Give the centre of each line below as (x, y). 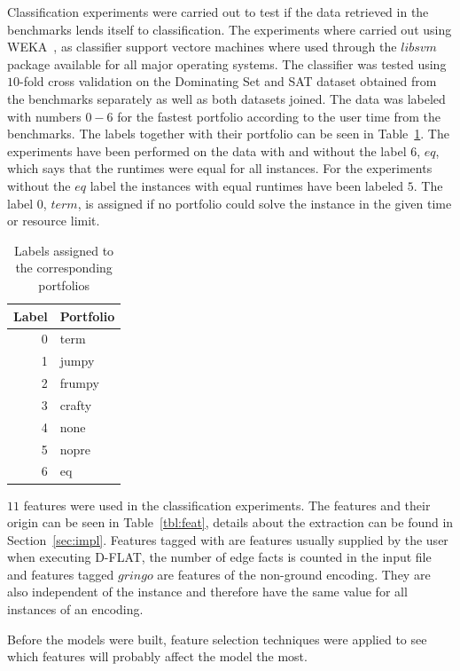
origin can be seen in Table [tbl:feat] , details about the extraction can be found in (230, 522)
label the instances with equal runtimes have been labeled (247, 185)
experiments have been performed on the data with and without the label (207, 150)
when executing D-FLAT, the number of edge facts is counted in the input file (219, 557)
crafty (76, 404)
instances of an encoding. (75, 609)
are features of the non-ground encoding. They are (294, 574)
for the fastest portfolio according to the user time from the (279, 116)
